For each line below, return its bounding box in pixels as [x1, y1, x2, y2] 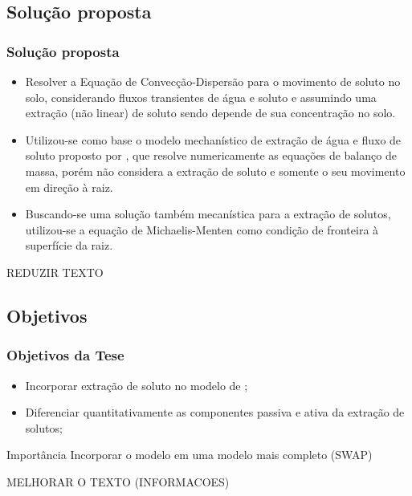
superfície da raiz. [25, 237, 113, 254]
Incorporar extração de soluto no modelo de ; [25, 376, 248, 393]
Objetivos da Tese [6, 345, 124, 365]
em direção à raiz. [25, 178, 113, 195]
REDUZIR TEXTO [6, 263, 104, 280]
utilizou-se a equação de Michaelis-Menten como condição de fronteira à [25, 221, 379, 238]
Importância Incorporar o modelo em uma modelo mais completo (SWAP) [6, 446, 373, 463]
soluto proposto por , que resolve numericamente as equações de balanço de [25, 147, 397, 164]
